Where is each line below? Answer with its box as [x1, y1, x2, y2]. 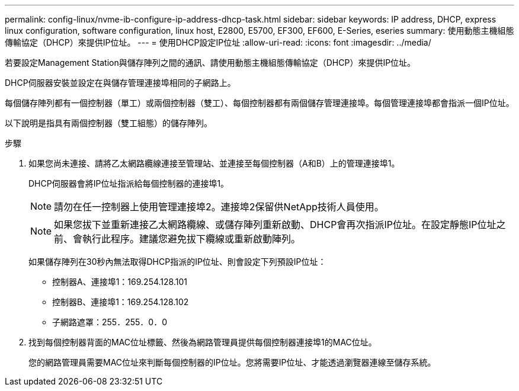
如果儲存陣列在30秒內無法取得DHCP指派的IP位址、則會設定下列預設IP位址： [28, 257, 326, 267]
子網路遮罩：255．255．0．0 [52, 317, 167, 327]
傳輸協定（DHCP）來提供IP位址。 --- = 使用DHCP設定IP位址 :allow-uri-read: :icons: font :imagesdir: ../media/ [5, 37, 431, 47]
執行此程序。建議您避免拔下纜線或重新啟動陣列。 [82, 233, 301, 245]
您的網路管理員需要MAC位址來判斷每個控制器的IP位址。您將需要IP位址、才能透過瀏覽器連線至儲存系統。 [28, 357, 436, 367]
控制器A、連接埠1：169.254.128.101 [52, 277, 187, 287]
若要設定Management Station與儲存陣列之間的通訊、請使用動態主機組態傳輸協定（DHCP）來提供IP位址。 [5, 57, 416, 68]
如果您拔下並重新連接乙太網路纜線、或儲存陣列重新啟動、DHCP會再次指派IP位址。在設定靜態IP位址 [54, 219, 496, 230]
